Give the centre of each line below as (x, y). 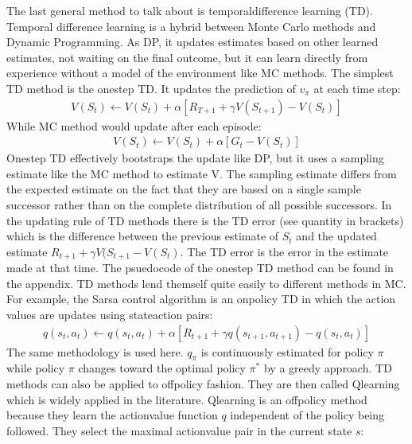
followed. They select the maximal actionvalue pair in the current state (179, 430)
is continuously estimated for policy (287, 351)
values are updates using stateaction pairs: (110, 315)
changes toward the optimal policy (162, 368)
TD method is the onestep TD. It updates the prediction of (151, 88)
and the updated (336, 236)
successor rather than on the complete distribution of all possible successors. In (199, 204)
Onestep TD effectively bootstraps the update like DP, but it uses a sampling (195, 158)
